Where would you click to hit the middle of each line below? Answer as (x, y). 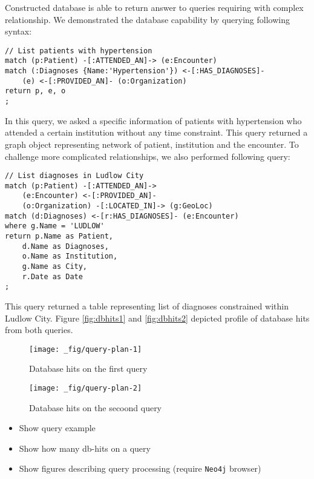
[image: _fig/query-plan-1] (86, 349)
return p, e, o (35, 91)
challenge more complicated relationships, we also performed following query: (148, 156)
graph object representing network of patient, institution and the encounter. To (152, 144)
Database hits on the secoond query (96, 407)
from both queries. (39, 330)
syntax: (18, 31)
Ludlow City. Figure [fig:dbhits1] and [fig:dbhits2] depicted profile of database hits (157, 318)
